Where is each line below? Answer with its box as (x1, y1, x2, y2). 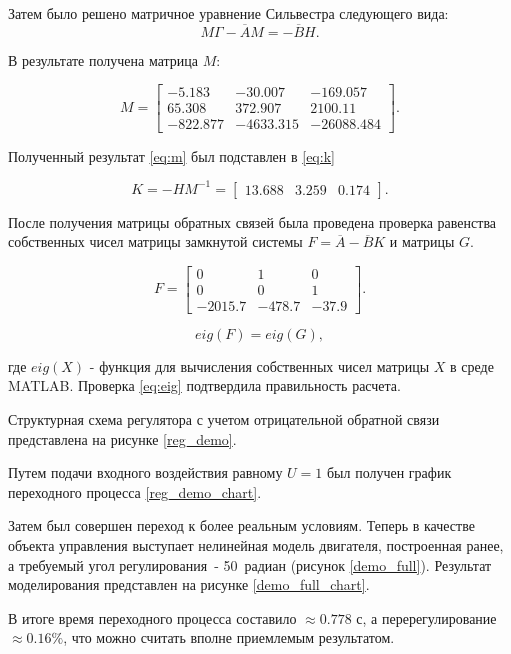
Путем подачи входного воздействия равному (8, 462, 283, 483)
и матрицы (389, 231, 455, 252)
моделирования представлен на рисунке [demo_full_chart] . (8, 574, 370, 595)
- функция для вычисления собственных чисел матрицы (89, 355, 430, 376)
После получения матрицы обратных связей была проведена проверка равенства (8, 211, 497, 232)
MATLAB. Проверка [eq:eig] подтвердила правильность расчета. (8, 375, 401, 396)
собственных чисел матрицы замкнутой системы (8, 231, 303, 252)
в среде (449, 355, 494, 376)
